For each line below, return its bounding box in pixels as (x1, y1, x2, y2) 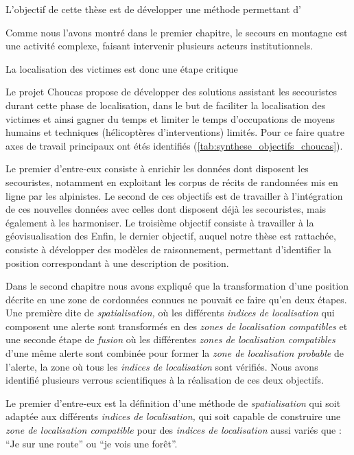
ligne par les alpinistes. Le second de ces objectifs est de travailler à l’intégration (5, 188, 343, 202)
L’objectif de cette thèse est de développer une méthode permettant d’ (5, 2, 301, 16)
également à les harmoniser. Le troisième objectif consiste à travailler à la (5, 215, 314, 229)
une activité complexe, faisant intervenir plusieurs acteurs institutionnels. (5, 38, 314, 53)
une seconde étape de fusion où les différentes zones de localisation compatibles (5, 332, 335, 347)
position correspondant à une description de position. (5, 255, 229, 270)
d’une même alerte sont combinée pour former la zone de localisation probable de (5, 346, 344, 360)
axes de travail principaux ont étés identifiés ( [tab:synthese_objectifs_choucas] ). (5, 138, 343, 152)
